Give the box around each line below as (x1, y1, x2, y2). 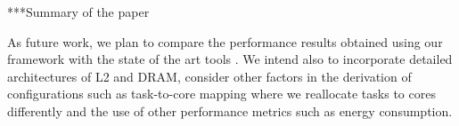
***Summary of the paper (7, 3, 150, 20)
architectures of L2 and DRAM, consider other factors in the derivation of (7, 67, 412, 85)
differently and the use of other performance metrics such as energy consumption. (7, 101, 453, 120)
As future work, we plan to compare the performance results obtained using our (7, 32, 443, 51)
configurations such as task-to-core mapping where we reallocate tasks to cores (7, 84, 436, 103)
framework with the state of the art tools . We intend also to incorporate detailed (7, 50, 453, 68)
